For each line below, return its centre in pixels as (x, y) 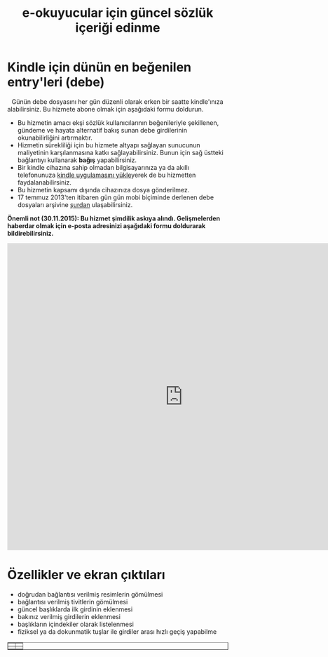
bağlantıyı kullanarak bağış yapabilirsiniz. (77, 160)
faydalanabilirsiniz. (45, 182)
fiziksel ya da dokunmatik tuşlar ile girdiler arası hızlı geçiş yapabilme (117, 631)
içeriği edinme (118, 28)
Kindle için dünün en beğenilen (99, 67)
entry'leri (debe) (56, 82)
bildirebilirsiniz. (30, 233)
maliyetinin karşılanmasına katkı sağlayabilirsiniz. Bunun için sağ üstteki (121, 152)
